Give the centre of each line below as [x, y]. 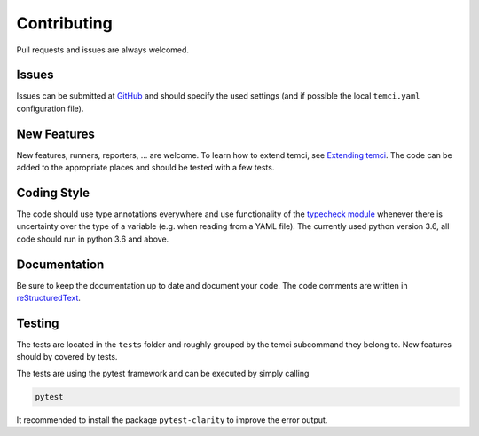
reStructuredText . [49, 298]
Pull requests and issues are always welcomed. [103, 50]
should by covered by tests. [67, 357]
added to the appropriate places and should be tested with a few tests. [145, 168]
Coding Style [53, 192]
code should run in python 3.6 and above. [93, 239]
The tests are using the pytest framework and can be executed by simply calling [163, 373]
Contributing [64, 23]
